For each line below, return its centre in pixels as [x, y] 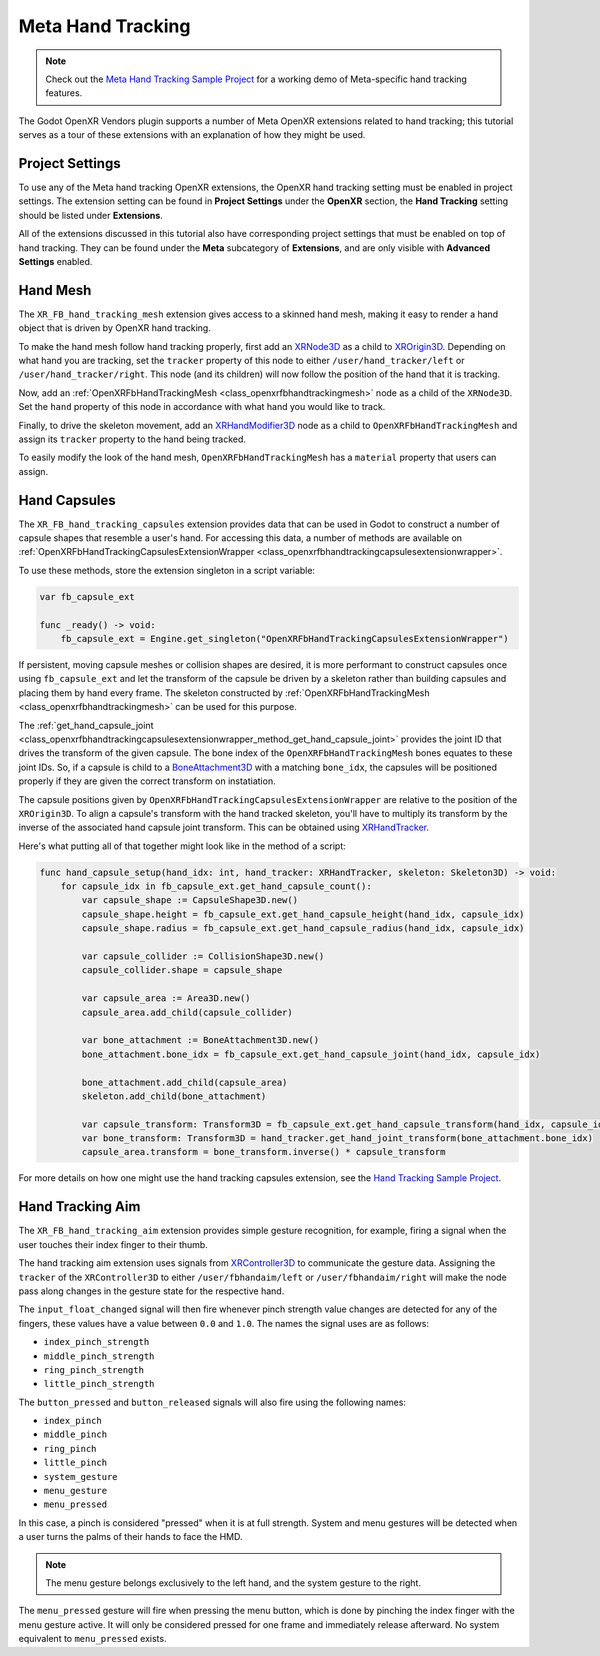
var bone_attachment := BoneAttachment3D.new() [200, 1040]
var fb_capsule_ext [87, 596]
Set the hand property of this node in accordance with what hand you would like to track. [202, 407]
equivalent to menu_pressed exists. [92, 1639]
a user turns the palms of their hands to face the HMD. [130, 1537]
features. [64, 93]
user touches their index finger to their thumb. [113, 1244]
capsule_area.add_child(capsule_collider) [187, 1012]
